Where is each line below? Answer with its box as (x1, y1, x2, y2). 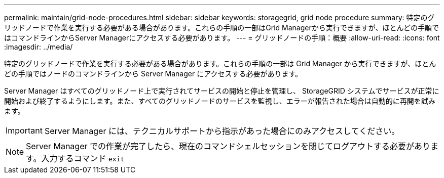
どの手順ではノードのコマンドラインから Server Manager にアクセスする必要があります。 (4, 69, 303, 78)
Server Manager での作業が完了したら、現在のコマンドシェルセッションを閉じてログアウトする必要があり (26, 141, 431, 151)
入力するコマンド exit (41, 153, 125, 163)
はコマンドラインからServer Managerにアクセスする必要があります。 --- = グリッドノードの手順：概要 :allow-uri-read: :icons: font (4, 33, 440, 42)
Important (6, 125, 43, 136)
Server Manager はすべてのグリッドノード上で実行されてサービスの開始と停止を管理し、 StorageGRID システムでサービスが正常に (4, 86, 439, 95)
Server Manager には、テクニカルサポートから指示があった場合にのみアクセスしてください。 (44, 126, 400, 136)
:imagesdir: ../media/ (4, 42, 73, 51)
